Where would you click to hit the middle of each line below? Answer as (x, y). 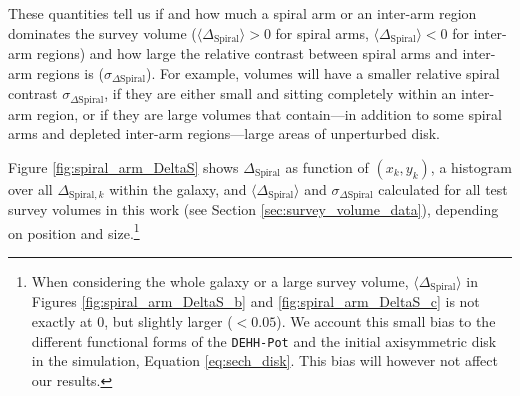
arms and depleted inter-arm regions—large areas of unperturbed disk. (224, 133)
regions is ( (70, 72)
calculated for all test (443, 188)
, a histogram (471, 166)
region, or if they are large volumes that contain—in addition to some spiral (269, 113)
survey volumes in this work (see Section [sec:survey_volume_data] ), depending (253, 209)
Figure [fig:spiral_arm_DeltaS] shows (123, 166)
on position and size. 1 (74, 231)
